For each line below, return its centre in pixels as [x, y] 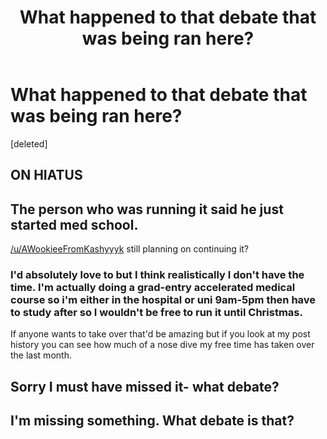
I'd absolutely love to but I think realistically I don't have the [157, 275]
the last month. [41, 355]
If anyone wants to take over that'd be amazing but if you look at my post [160, 334]
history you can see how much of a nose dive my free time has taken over [162, 345]
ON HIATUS [46, 175]
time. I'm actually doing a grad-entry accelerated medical [153, 288]
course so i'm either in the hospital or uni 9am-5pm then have [163, 300]
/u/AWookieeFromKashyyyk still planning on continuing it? [130, 249]
